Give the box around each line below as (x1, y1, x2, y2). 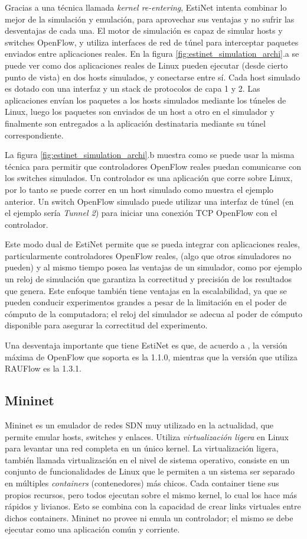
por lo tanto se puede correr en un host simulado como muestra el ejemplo (5, 183, 274, 195)
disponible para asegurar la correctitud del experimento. (5, 319, 208, 331)
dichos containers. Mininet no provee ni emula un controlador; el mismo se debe (5, 511, 293, 524)
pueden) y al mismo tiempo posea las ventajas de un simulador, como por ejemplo (5, 261, 302, 273)
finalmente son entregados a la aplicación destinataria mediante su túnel (5, 117, 266, 129)
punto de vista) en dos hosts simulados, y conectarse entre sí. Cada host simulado (5, 70, 301, 83)
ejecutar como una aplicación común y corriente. (5, 523, 180, 535)
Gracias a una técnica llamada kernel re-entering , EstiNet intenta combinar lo (5, 1, 287, 13)
